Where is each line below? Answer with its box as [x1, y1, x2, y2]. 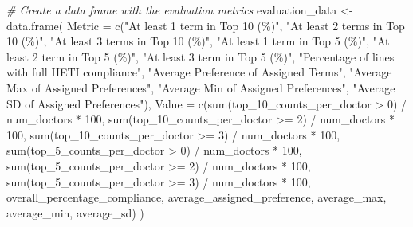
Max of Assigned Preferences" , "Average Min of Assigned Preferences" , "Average [6, 79, 395, 96]
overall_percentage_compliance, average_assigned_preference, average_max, [6, 189, 387, 205]
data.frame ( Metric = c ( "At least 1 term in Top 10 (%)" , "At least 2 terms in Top [6, 17, 405, 33]
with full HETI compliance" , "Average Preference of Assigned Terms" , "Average [6, 64, 392, 80]
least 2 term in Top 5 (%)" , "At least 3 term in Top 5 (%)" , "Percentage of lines [6, 48, 395, 65]
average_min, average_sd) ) [6, 204, 144, 221]
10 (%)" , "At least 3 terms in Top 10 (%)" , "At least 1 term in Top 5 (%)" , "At [6, 33, 390, 49]
